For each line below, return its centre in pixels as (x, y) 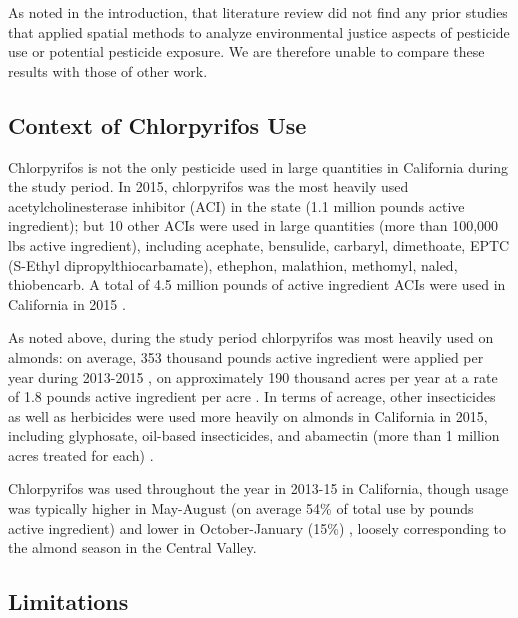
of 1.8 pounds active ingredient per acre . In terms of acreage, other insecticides (252, 396)
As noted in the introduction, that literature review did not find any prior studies (258, 12)
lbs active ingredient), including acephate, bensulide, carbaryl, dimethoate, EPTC (259, 244)
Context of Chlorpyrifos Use (157, 124)
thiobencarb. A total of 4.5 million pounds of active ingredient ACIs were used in (257, 284)
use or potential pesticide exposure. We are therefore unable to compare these (246, 51)
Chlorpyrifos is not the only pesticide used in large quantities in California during (258, 166)
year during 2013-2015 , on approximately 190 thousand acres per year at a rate (253, 376)
